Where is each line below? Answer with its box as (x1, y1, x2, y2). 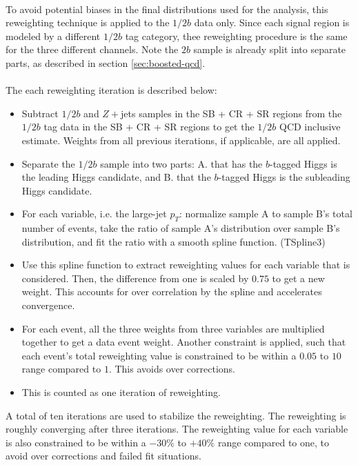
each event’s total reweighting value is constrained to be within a (21, 348, 297, 362)
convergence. (21, 298, 75, 313)
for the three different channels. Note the (6, 42, 179, 57)
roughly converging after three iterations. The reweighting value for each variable (6, 422, 348, 436)
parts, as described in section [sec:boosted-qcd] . (6, 55, 206, 70)
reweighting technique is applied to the (6, 15, 170, 30)
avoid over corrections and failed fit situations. (6, 448, 201, 463)
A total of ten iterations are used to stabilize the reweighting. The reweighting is (6, 408, 346, 422)
